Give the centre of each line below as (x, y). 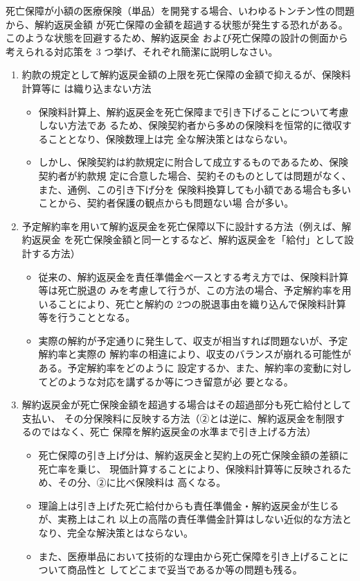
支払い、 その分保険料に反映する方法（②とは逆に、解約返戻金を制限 (179, 418)
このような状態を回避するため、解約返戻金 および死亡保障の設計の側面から (177, 38)
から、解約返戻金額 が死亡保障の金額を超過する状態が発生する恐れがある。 (177, 24)
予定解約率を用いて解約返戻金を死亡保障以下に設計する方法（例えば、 (182, 226)
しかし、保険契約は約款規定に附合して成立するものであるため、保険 (193, 162)
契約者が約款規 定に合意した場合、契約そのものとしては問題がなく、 (195, 175)
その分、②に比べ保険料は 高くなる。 (142, 482)
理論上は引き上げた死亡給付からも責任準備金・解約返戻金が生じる (189, 505)
